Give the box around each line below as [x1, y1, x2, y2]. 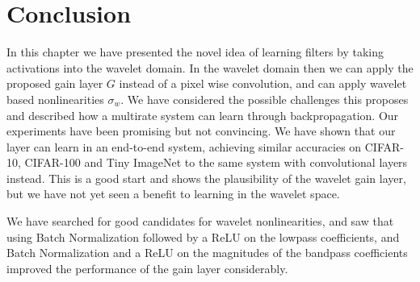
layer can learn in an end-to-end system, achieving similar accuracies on [6, 138, 362, 155]
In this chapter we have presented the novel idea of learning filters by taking [6, 44, 384, 60]
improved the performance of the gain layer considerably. [6, 259, 288, 276]
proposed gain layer [6, 75, 103, 92]
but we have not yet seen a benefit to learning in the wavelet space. [6, 185, 340, 202]
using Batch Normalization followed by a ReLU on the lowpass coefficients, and [6, 228, 400, 245]
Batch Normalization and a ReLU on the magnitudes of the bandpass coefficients [6, 244, 408, 261]
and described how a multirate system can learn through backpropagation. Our [6, 106, 399, 123]
